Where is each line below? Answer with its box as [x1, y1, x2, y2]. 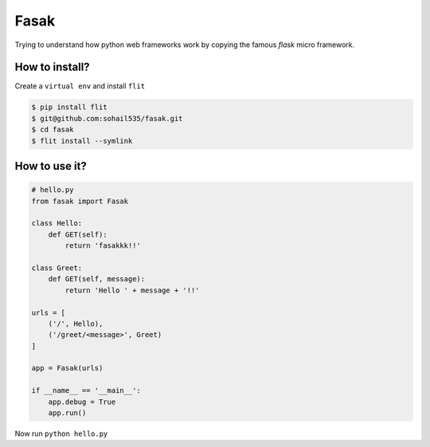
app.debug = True [48, 397, 116, 406]
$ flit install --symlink [31, 136, 133, 145]
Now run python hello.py [14, 429, 108, 438]
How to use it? [14, 159, 87, 173]
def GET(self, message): [48, 275, 146, 284]
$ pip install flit [31, 103, 107, 112]
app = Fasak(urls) [31, 363, 104, 373]
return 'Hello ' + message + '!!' [64, 285, 200, 295]
